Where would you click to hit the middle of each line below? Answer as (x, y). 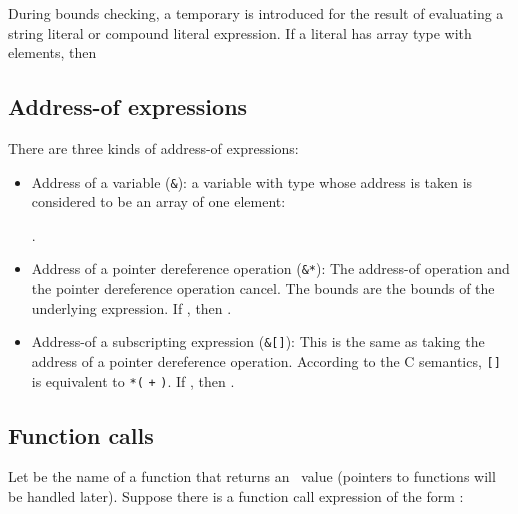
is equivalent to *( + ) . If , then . (133, 380)
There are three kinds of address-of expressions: (153, 147)
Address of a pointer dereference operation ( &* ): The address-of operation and (270, 268)
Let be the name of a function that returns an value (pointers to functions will (252, 476)
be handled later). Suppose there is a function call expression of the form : (236, 496)
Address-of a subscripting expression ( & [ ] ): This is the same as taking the (258, 341)
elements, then (52, 52)
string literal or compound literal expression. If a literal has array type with (240, 32)
